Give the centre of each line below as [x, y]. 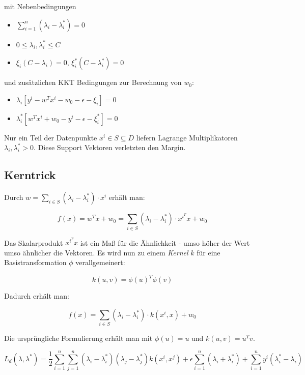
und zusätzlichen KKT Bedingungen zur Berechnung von [93, 82]
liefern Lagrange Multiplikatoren [187, 137]
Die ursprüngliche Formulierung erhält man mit [78, 338]
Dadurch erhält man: [37, 296]
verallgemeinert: [100, 262]
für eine [209, 252]
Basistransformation [35, 262]
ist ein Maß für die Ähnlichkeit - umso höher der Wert [165, 242]
